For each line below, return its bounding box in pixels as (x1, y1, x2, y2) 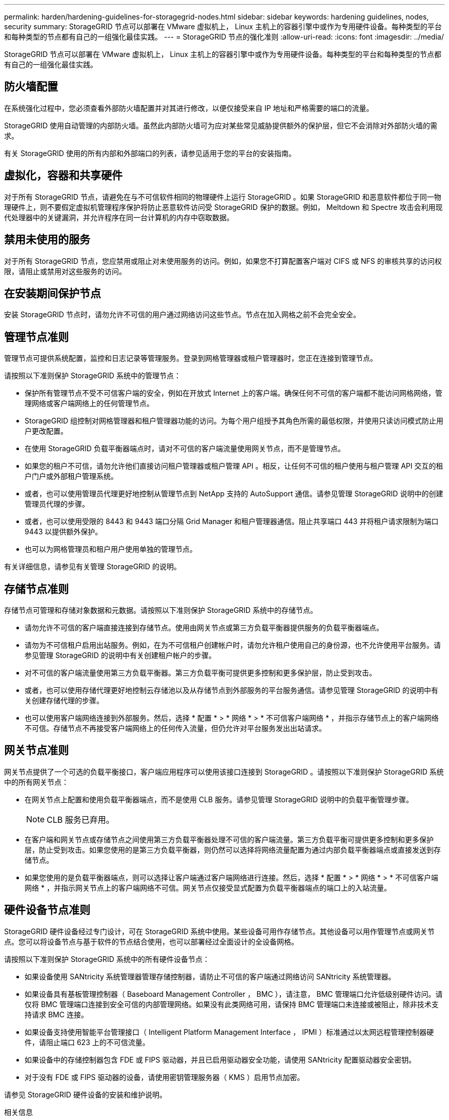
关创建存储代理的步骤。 (25, 696, 104, 705)
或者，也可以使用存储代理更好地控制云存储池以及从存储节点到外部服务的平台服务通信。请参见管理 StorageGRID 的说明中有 (25, 686, 438, 695)
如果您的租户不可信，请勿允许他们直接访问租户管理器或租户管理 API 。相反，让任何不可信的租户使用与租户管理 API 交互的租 (25, 461, 443, 471)
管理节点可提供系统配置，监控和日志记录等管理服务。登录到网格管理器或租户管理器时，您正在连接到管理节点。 (4, 354, 377, 363)
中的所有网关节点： (4, 777, 69, 786)
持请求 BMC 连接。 (25, 1010, 88, 1019)
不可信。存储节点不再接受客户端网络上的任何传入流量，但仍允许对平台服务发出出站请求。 (25, 724, 326, 733)
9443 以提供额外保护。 (25, 527, 103, 536)
